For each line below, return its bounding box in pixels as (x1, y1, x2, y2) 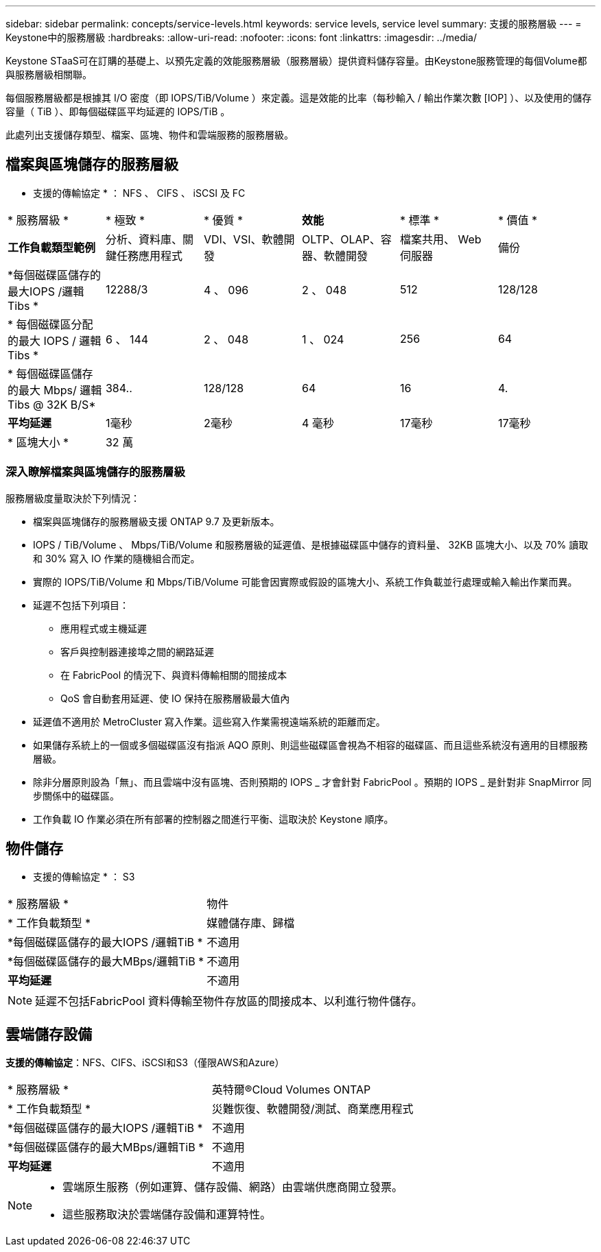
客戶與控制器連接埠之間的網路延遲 (60, 645, 214, 658)
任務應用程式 (116, 248, 182, 263)
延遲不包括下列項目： (33, 599, 129, 611)
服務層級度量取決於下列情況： (5, 492, 140, 504)
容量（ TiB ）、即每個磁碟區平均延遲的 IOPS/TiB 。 (5, 106, 231, 117)
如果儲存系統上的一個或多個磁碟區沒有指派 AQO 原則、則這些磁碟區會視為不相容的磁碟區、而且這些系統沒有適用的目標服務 (33, 738, 588, 751)
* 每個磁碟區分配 (8, 317, 93, 331)
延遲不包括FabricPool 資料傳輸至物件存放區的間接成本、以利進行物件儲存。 (35, 994, 423, 1009)
